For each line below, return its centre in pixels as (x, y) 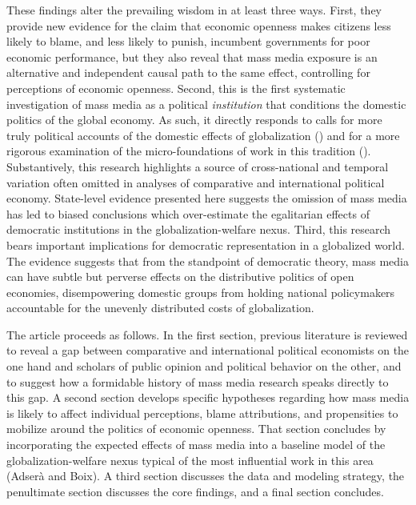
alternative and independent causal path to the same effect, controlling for (188, 72)
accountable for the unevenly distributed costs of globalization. (160, 308)
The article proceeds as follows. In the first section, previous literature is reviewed (207, 334)
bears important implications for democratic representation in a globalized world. (206, 244)
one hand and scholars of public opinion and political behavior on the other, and (204, 366)
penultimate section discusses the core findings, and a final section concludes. (195, 491)
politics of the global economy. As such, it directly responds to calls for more (194, 120)
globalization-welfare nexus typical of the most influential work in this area (190, 460)
